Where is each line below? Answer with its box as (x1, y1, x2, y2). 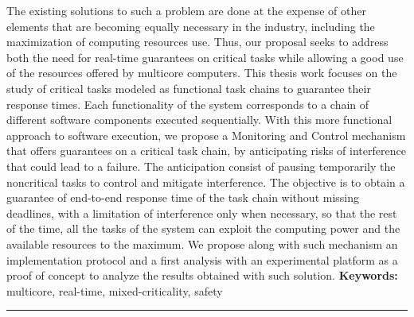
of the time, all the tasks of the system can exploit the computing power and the (6, 220, 400, 237)
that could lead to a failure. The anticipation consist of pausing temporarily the (6, 157, 396, 174)
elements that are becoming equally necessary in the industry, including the (6, 17, 375, 34)
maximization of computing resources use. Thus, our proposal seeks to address (6, 33, 389, 50)
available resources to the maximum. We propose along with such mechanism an (6, 235, 398, 252)
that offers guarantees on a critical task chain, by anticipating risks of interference (6, 142, 406, 159)
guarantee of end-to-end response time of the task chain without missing (6, 189, 360, 206)
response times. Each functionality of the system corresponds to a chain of (6, 95, 369, 112)
